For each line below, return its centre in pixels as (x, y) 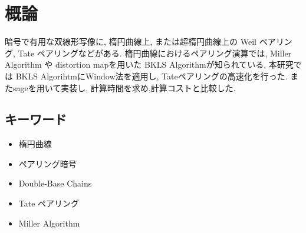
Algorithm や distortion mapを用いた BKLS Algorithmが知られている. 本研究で (153, 64)
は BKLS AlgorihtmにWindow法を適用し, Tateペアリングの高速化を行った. (146, 76)
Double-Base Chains (55, 183)
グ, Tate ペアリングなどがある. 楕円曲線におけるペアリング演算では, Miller (148, 53)
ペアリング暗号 (47, 163)
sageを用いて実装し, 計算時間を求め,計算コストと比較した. (124, 87)
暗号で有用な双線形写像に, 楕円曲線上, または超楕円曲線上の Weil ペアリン (149, 41)
